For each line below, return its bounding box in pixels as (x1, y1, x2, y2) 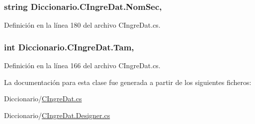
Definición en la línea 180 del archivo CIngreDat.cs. (4, 20, 161, 30)
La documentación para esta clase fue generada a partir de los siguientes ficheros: (4, 77, 252, 87)
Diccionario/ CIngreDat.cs (4, 93, 82, 104)
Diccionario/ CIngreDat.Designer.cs (4, 110, 110, 120)
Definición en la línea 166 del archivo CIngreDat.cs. (4, 60, 161, 71)
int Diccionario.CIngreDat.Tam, (4, 41, 134, 53)
